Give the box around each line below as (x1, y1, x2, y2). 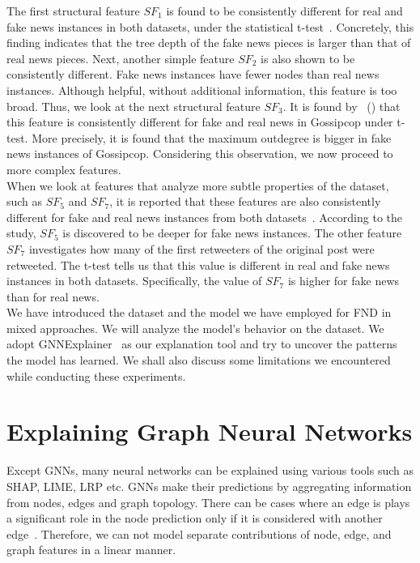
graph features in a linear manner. (6, 541, 176, 558)
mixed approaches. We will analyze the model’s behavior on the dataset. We (6, 319, 384, 336)
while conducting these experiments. (6, 367, 186, 384)
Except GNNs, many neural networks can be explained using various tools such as (6, 462, 414, 479)
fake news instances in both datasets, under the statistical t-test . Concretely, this (6, 18, 414, 35)
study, (6, 224, 36, 241)
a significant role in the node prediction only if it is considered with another (6, 510, 383, 527)
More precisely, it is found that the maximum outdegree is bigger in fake (32, 129, 392, 146)
